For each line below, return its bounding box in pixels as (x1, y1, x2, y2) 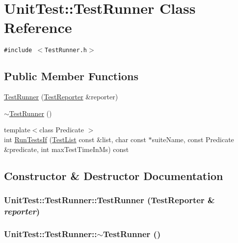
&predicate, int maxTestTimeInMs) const (4, 144, 129, 154)
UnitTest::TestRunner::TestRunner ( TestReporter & (4, 193, 215, 206)
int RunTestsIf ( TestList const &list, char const (4, 134, 146, 144)
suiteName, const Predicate (152, 134, 234, 144)
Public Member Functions (4, 68, 138, 84)
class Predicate (39, 124, 84, 135)
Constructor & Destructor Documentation (4, 168, 223, 183)
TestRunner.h (45, 47, 87, 54)
